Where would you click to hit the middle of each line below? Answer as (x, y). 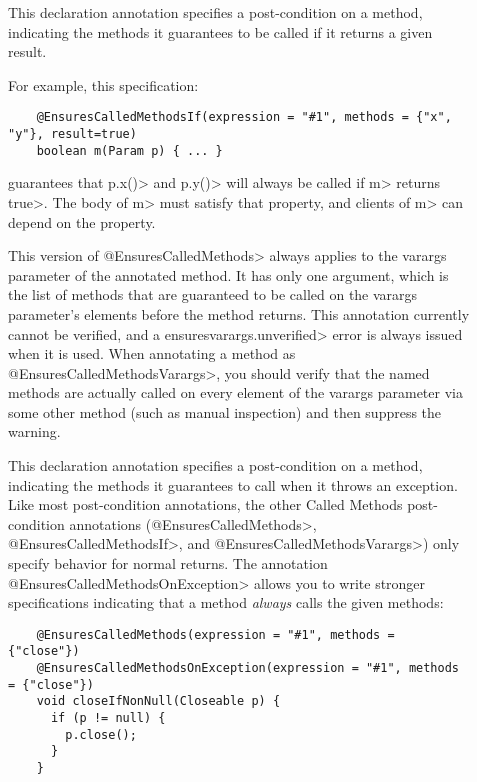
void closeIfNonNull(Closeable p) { (158, 701)
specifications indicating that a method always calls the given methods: (226, 602)
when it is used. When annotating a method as (152, 353)
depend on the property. (82, 221)
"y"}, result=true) (72, 134)
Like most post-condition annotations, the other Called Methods (205, 504)
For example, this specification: (103, 84)
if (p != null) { (108, 718)
